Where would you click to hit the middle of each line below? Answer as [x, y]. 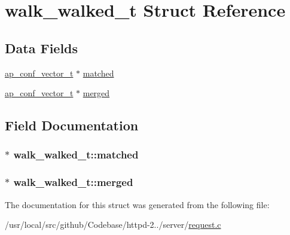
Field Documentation [72, 125]
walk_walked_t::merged [73, 182]
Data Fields [42, 48]
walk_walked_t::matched [76, 155]
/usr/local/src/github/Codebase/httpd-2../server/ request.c [113, 225]
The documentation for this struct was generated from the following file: [137, 204]
